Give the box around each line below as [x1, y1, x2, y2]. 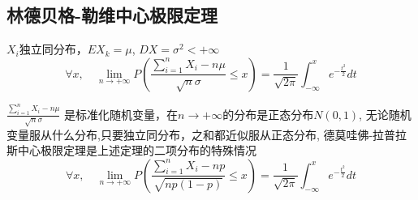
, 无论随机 [359, 105, 412, 122]
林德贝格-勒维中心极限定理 [6, 2, 218, 28]
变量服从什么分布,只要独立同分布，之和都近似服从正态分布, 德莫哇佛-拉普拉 [6, 126, 407, 143]
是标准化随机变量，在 [64, 105, 179, 122]
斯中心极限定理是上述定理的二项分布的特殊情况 [6, 142, 256, 159]
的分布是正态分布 [222, 105, 314, 122]
